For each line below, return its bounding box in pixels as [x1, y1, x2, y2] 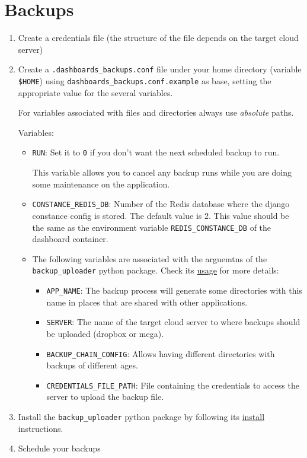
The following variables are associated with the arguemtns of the [32, 252, 267, 265]
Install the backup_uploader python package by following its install [18, 411, 265, 422]
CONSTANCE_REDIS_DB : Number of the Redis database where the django [32, 198, 290, 210]
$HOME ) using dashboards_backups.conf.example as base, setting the [18, 74, 271, 87]
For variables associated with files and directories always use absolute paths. [18, 106, 294, 119]
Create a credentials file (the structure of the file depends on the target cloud [18, 31, 299, 44]
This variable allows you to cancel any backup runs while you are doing [32, 166, 292, 179]
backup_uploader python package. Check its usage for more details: [32, 264, 279, 276]
